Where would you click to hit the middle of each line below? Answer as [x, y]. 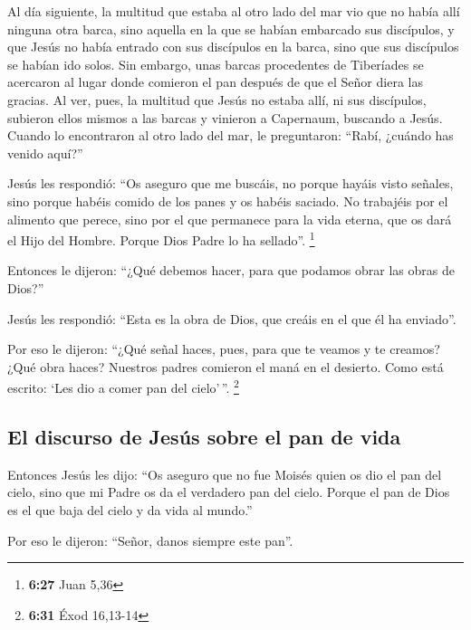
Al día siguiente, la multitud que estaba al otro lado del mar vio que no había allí [234, 11]
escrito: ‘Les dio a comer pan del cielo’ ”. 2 [123, 386]
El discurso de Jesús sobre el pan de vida [204, 436]
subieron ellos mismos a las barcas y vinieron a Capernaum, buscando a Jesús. [225, 117]
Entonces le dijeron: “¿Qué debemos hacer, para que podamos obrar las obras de [231, 270]
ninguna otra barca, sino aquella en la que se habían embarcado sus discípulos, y [231, 29]
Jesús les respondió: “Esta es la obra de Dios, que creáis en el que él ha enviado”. [232, 318]
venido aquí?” [45, 153]
